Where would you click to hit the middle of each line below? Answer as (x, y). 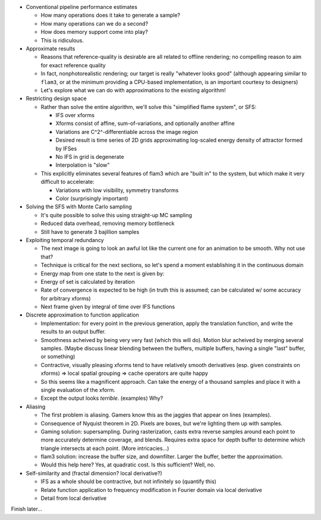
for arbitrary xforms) (66, 298)
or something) (58, 356)
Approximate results (51, 48)
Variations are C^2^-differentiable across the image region (127, 131)
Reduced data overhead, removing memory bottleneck (108, 224)
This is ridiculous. (62, 40)
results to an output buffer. (73, 332)
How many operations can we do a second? (95, 23)
